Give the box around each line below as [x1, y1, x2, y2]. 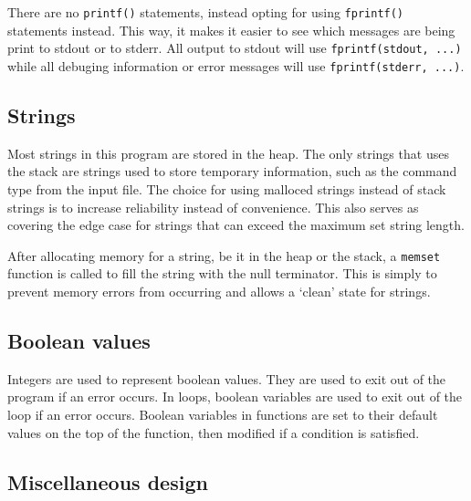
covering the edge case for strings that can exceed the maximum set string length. [7, 215, 465, 235]
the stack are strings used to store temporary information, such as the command [7, 162, 457, 181]
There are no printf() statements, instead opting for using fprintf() [7, 3, 404, 21]
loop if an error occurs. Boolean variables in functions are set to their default [7, 404, 438, 423]
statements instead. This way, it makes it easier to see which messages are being [7, 20, 455, 39]
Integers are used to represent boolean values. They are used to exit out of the [7, 369, 446, 388]
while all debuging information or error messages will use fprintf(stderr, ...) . [7, 56, 465, 75]
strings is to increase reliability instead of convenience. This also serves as [7, 197, 419, 216]
